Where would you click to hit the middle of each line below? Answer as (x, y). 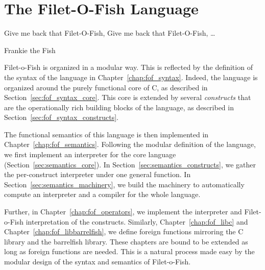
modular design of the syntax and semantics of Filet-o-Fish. (98, 261)
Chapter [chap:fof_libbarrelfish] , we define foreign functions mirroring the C (124, 231)
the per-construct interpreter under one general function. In (98, 174)
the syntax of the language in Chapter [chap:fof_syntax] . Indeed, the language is (131, 77)
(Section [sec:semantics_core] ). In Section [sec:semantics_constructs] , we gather (130, 164)
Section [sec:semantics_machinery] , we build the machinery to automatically (124, 184)
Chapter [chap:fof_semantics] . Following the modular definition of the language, (130, 144)
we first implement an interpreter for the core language (90, 154)
